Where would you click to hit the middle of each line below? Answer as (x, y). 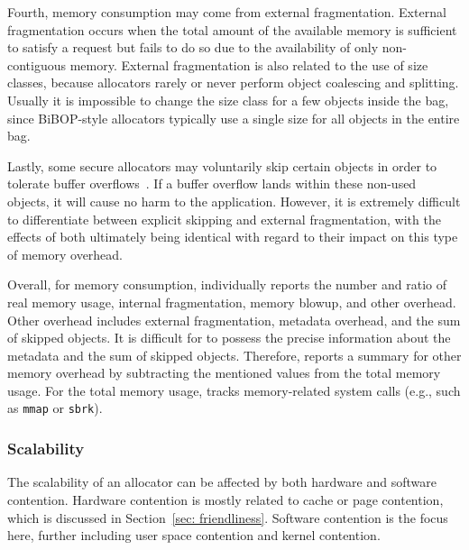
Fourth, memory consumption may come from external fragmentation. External (227, 12)
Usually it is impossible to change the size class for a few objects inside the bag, (228, 100)
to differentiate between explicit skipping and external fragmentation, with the (224, 219)
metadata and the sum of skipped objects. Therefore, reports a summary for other (234, 355)
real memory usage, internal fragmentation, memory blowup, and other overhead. (232, 302)
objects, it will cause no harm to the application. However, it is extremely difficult (234, 201)
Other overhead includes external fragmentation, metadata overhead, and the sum (234, 320)
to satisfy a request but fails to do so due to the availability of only (193, 47)
